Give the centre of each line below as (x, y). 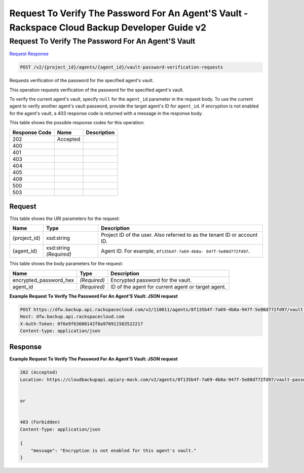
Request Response (29, 54)
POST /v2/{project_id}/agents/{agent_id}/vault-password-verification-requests (122, 67)
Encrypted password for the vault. (151, 280)
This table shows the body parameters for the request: (66, 264)
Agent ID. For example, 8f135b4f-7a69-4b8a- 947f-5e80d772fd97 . (175, 251)
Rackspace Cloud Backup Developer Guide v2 (108, 27)
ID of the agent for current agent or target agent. (168, 286)
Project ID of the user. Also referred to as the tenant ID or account (179, 235)
